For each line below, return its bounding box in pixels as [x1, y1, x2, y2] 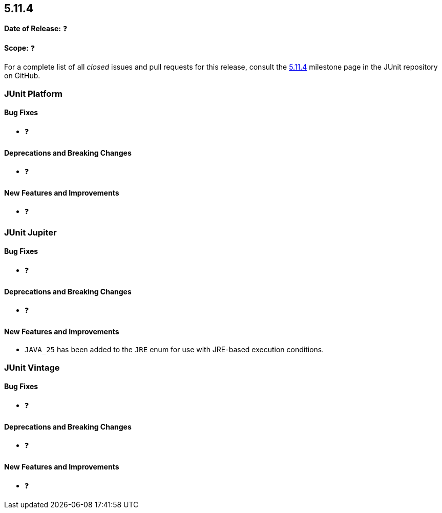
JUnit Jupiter [4, 227, 57, 238]
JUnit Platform [4, 88, 62, 99]
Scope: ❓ [4, 44, 35, 53]
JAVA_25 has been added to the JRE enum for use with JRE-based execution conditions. [25, 345, 324, 354]
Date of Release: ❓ [4, 24, 68, 33]
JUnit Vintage [4, 362, 60, 373]
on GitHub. [4, 71, 40, 80]
